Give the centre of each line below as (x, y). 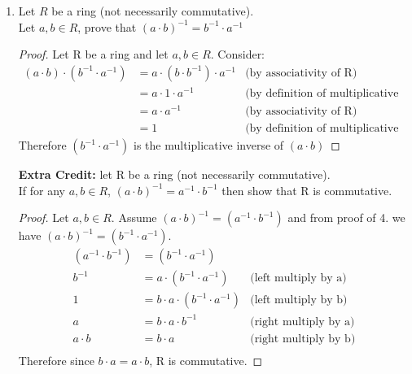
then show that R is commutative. (307, 190)
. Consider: (238, 54)
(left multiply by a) (298, 278)
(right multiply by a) (302, 322)
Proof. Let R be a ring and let (93, 54)
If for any (42, 190)
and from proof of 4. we (346, 217)
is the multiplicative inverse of (209, 145)
